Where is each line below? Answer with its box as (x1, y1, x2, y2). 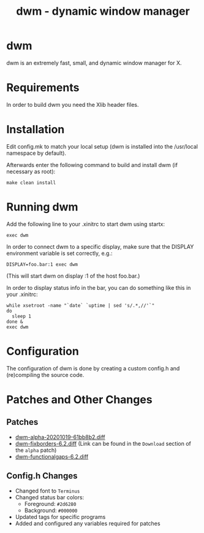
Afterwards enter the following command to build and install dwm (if (6, 161, 178, 168)
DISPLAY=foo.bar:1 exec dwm (6, 261, 78, 268)
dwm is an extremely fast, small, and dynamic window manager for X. (6, 59, 182, 66)
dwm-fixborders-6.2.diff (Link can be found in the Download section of (15, 440, 192, 447)
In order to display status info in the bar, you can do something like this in (6, 284, 191, 291)
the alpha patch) (15, 446, 57, 454)
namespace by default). (6, 149, 66, 157)
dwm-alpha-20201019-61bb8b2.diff (15, 433, 105, 440)
